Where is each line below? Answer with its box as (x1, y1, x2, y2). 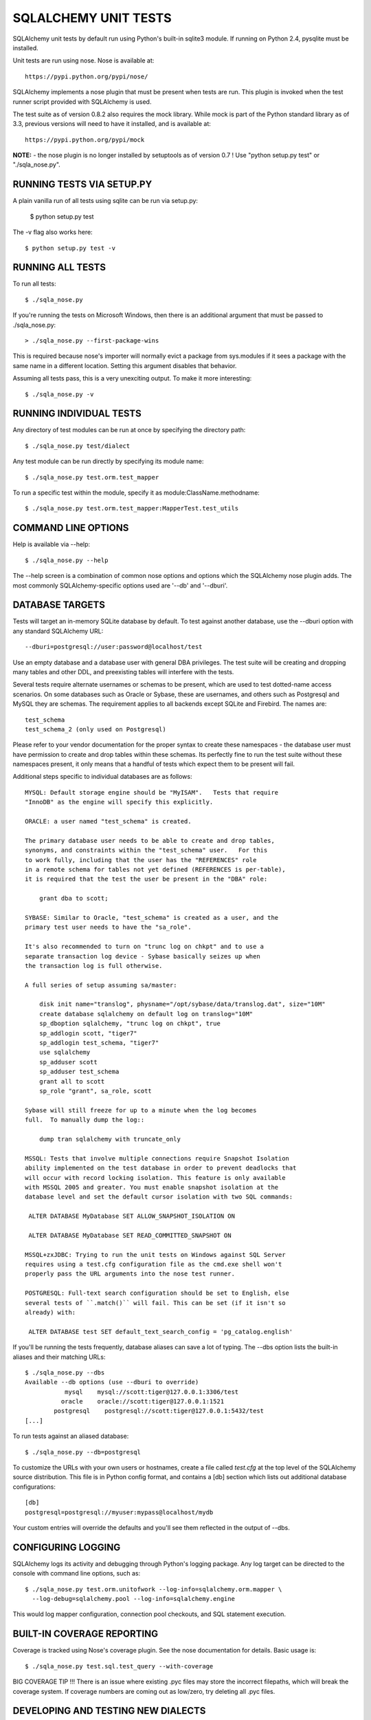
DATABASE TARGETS (12, 599, 106, 611)
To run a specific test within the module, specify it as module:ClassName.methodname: (12, 488, 260, 497)
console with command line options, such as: (12, 1569, 141, 1578)
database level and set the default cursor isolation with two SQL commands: (25, 1193, 293, 1201)
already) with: (25, 1308, 76, 1316)
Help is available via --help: (12, 540, 91, 548)
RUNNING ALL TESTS (12, 261, 106, 273)
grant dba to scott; (38, 894, 109, 903)
